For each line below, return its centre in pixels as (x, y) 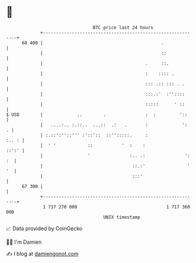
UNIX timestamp (122, 217)
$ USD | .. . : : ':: (97, 115)
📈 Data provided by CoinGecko (44, 228)
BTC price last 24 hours (123, 28)
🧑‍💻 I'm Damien (24, 242)
